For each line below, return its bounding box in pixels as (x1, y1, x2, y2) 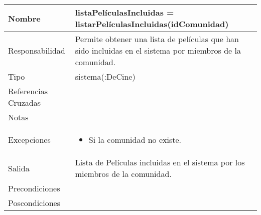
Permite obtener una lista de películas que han (75, 33, 239, 45)
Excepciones (8, 134, 51, 145)
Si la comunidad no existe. (88, 134, 181, 145)
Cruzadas (8, 97, 41, 108)
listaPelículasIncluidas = (75, 7, 174, 18)
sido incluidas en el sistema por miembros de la (75, 45, 241, 56)
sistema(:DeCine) (75, 71, 136, 82)
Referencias (8, 85, 48, 97)
